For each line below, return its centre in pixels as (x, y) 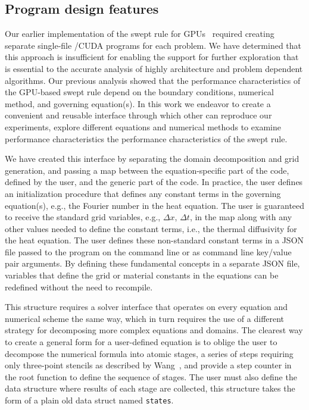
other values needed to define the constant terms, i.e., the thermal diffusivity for (151, 228)
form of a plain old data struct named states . (89, 400)
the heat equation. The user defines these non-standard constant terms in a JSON (154, 240)
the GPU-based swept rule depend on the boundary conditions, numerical (139, 92)
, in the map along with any (241, 217)
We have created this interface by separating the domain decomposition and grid (152, 159)
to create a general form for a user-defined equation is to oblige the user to (141, 342)
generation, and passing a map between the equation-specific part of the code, (147, 170)
